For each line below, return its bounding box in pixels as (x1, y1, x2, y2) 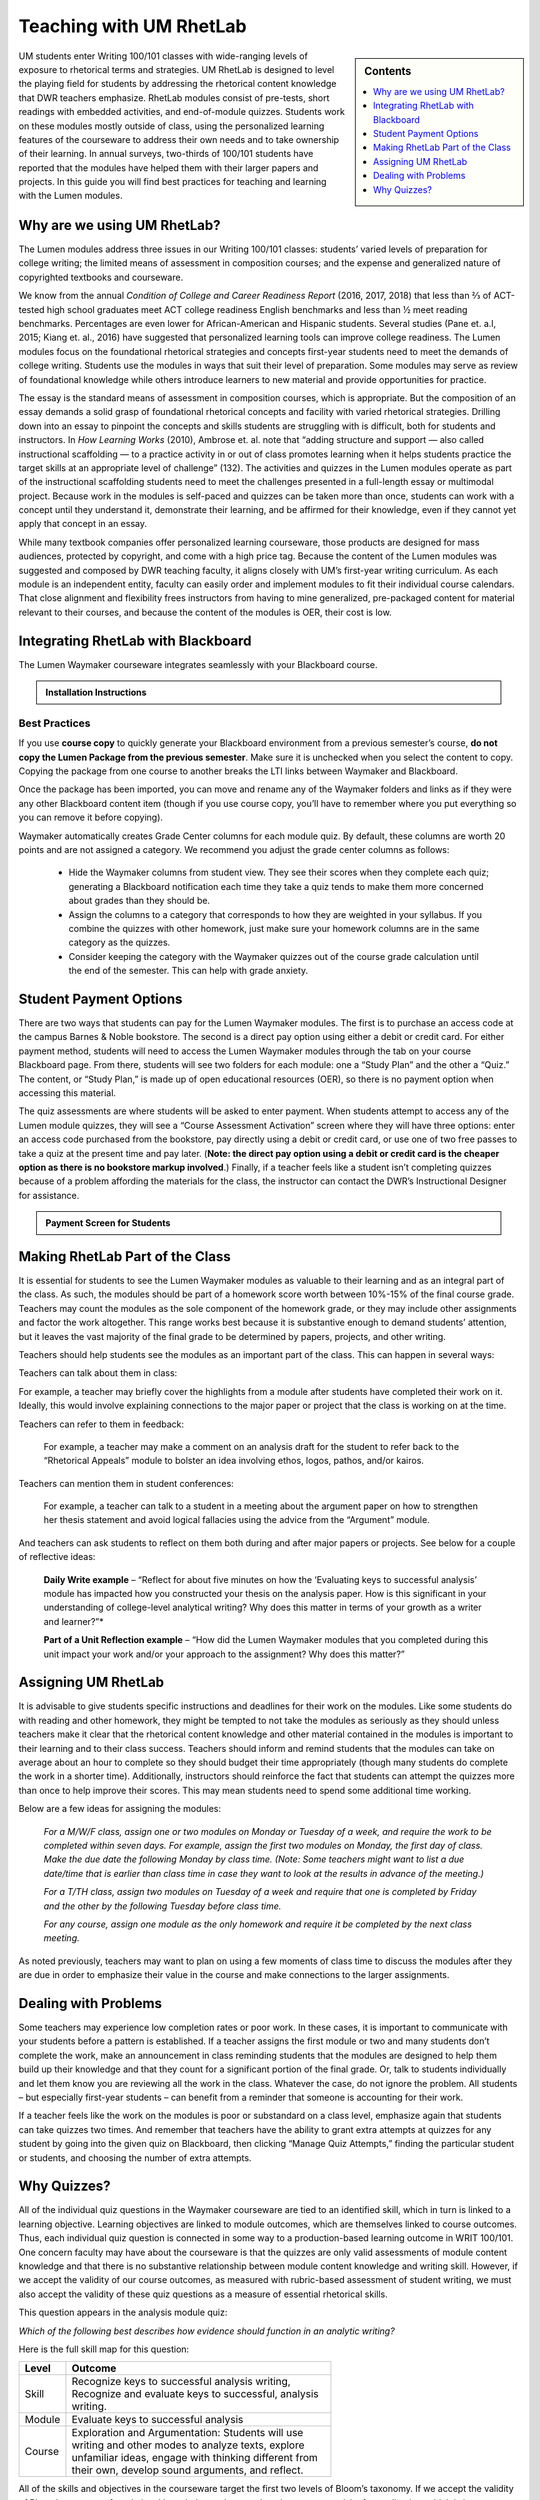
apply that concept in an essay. (18, 518, 147, 530)
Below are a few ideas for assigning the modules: (18, 1803, 222, 1815)
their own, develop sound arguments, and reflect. (71, 2463, 304, 2477)
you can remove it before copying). (18, 811, 164, 824)
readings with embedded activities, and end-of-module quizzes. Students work (18, 106, 345, 118)
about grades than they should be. (68, 895, 210, 907)
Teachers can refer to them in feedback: (18, 1418, 185, 1430)
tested (18, 303, 45, 315)
